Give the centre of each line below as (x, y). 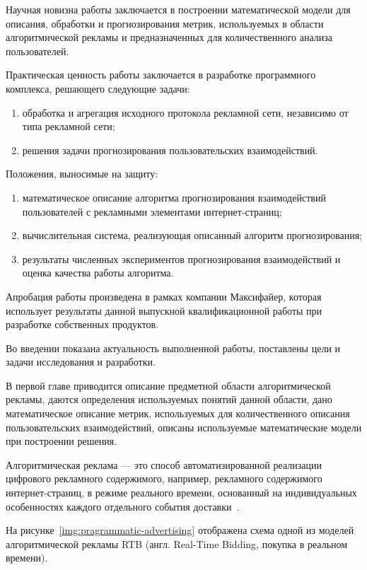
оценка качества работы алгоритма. (98, 273)
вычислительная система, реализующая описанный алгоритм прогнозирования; (192, 235)
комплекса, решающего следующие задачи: (98, 88)
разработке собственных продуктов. (82, 324)
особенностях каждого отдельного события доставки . (123, 506)
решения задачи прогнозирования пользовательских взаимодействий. (170, 150)
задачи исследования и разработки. (81, 362)
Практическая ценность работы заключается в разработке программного (161, 75)
